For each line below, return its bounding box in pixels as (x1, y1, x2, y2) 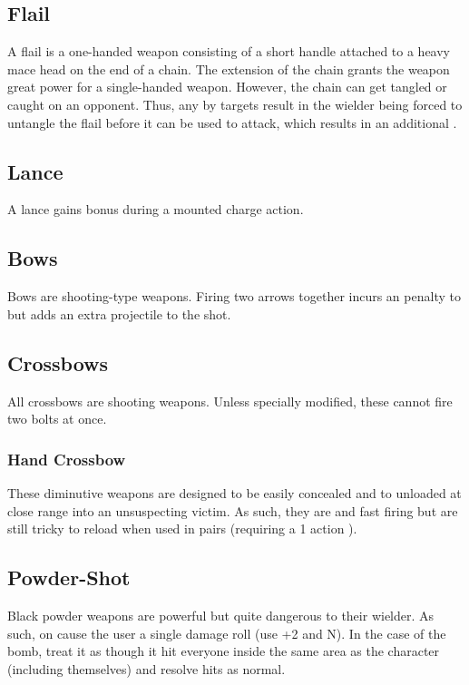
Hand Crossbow (7, 447, 126, 470)
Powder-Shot (7, 563, 131, 592)
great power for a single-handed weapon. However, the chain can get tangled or (7, 77, 447, 96)
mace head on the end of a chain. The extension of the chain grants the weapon (7, 59, 450, 78)
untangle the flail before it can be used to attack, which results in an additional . (7, 113, 457, 132)
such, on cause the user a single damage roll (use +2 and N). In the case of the (7, 623, 446, 642)
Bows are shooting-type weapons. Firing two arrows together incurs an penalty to (7, 287, 461, 306)
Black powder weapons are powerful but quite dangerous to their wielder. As (7, 605, 435, 624)
